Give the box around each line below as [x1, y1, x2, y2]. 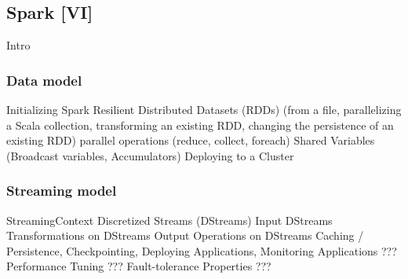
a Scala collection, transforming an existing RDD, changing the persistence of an [6, 116, 394, 133]
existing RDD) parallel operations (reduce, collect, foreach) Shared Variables [6, 132, 375, 149]
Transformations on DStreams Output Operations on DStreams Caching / [6, 227, 364, 244]
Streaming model [6, 181, 117, 200]
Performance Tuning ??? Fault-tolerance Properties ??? [6, 258, 271, 274]
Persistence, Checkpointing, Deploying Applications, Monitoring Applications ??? [6, 242, 397, 259]
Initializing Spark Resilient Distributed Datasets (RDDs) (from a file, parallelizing [6, 101, 402, 118]
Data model [6, 70, 82, 90]
